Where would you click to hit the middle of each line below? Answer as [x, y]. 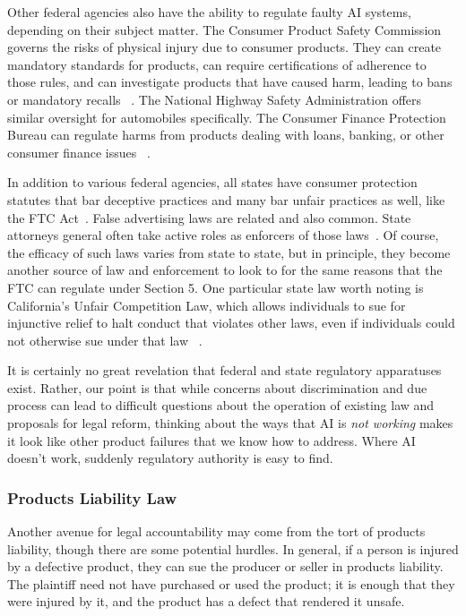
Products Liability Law [92, 497]
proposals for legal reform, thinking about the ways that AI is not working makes [230, 423]
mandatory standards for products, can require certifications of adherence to [217, 64]
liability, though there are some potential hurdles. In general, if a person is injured [233, 548]
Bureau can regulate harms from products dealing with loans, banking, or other [226, 135]
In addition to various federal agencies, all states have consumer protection [212, 182]
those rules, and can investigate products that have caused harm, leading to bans [230, 82]
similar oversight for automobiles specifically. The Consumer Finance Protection [227, 117]
